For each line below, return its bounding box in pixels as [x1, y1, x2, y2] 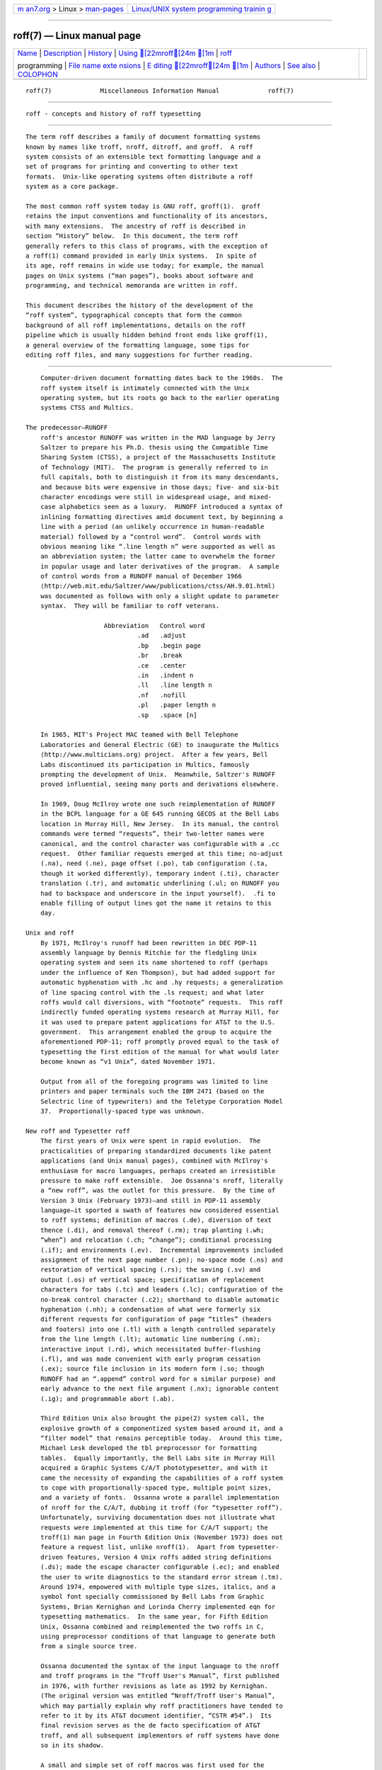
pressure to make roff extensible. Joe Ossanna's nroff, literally [40, 1176, 283, 1184]
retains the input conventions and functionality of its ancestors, [25, 212, 268, 220]
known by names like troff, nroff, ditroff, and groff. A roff [25, 142, 254, 151]
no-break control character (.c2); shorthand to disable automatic [40, 1296, 279, 1303]
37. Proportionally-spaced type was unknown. [40, 1107, 205, 1115]
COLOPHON [17, 69, 58, 79]
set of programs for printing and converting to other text [25, 163, 238, 171]
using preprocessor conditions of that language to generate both [40, 1632, 276, 1640]
